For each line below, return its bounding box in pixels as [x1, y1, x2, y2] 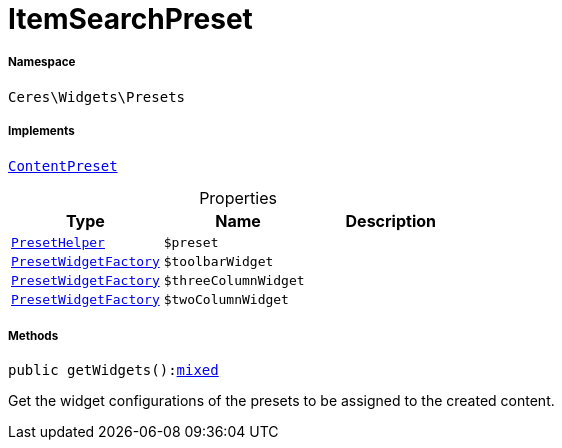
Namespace [8, 55, 76, 70]
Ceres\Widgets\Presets [8, 88, 186, 105]
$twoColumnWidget [163, 291, 289, 307]
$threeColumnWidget [163, 272, 305, 288]
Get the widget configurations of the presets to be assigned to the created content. [8, 392, 555, 410]
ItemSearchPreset [8, 2, 253, 36]
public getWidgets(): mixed [8, 362, 219, 379]
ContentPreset [8, 157, 118, 174]
